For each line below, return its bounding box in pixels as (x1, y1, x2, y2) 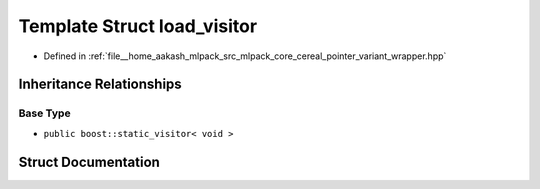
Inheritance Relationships (18, 76, 182, 93)
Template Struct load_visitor (18, 15, 258, 37)
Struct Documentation (18, 153, 160, 170)
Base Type (18, 106, 71, 120)
